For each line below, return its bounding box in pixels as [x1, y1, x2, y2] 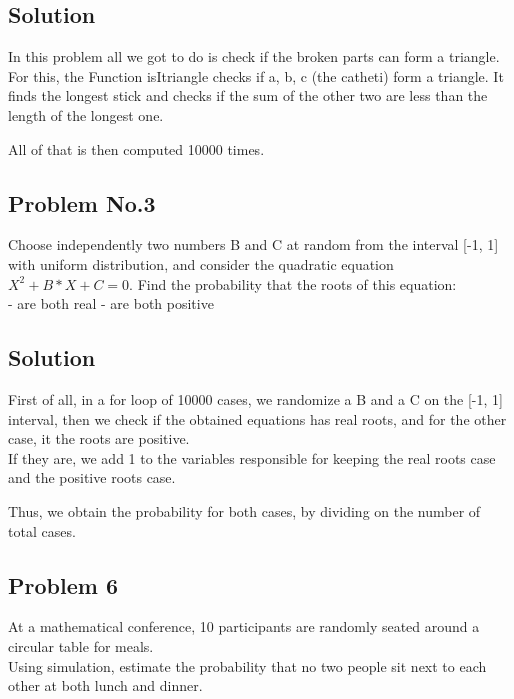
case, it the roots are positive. [8, 428, 190, 449]
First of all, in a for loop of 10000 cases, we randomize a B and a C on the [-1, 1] [8, 388, 503, 409]
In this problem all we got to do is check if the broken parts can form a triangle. [8, 46, 500, 67]
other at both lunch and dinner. [8, 675, 203, 696]
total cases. [8, 520, 76, 541]
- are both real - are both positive [8, 293, 214, 314]
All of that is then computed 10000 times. [8, 138, 265, 159]
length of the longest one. [8, 104, 164, 125]
